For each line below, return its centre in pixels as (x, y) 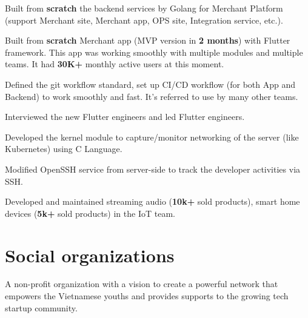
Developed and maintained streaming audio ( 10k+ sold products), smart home (152, 201)
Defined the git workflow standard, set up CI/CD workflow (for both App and (150, 84)
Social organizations (90, 255)
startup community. (41, 307)
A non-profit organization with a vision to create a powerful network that (142, 284)
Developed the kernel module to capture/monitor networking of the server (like (152, 137)
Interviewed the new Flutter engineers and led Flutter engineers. (125, 117)
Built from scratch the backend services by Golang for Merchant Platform (144, 8)
